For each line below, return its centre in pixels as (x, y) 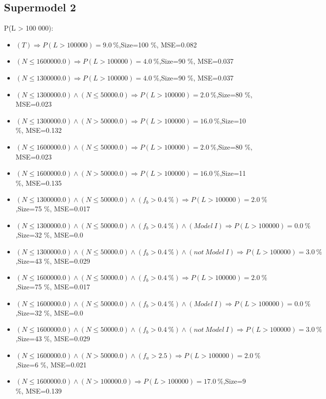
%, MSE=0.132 (38, 130)
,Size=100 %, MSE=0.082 (158, 44)
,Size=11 (233, 173)
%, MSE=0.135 (38, 182)
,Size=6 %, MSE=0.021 (51, 364)
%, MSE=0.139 (38, 391)
